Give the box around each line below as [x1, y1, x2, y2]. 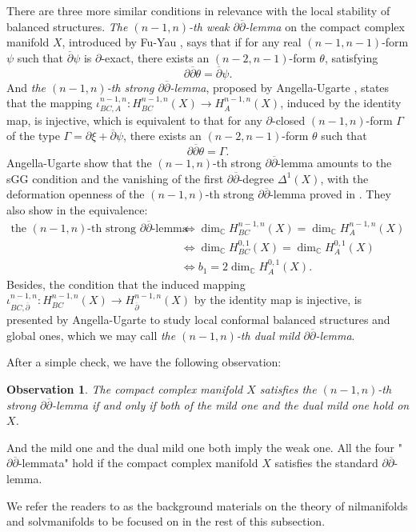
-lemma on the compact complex [245, 18, 405, 34]
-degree [238, 170, 274, 186]
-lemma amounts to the [277, 154, 392, 171]
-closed [271, 111, 306, 128]
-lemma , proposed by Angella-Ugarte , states [170, 78, 390, 95]
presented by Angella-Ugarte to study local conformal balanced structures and [6, 311, 390, 328]
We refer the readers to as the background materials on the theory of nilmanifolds [6, 497, 408, 514]
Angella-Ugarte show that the [6, 154, 152, 171]
